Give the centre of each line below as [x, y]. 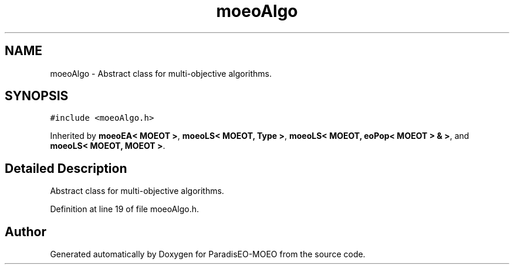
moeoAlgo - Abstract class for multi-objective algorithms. [161, 73]
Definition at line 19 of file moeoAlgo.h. [125, 209]
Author [26, 231]
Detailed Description [66, 168]
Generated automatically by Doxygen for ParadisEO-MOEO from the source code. [208, 254]
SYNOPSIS [37, 96]
